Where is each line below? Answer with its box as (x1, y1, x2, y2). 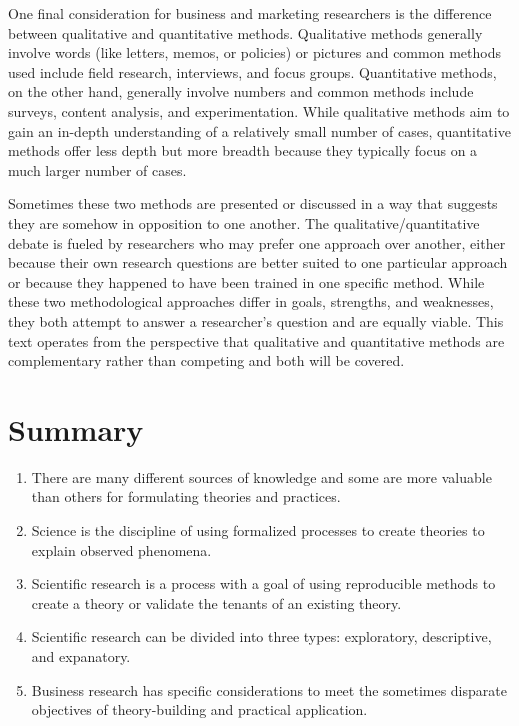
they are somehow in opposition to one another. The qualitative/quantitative (8, 212, 480, 233)
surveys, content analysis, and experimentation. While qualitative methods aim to (8, 100, 510, 121)
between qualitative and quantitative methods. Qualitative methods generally (8, 22, 483, 43)
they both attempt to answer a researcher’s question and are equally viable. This (8, 310, 504, 331)
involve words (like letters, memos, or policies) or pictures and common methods (8, 42, 501, 63)
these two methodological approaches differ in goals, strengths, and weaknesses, (8, 291, 494, 312)
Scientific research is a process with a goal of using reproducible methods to (31, 573, 496, 594)
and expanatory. (31, 645, 131, 666)
